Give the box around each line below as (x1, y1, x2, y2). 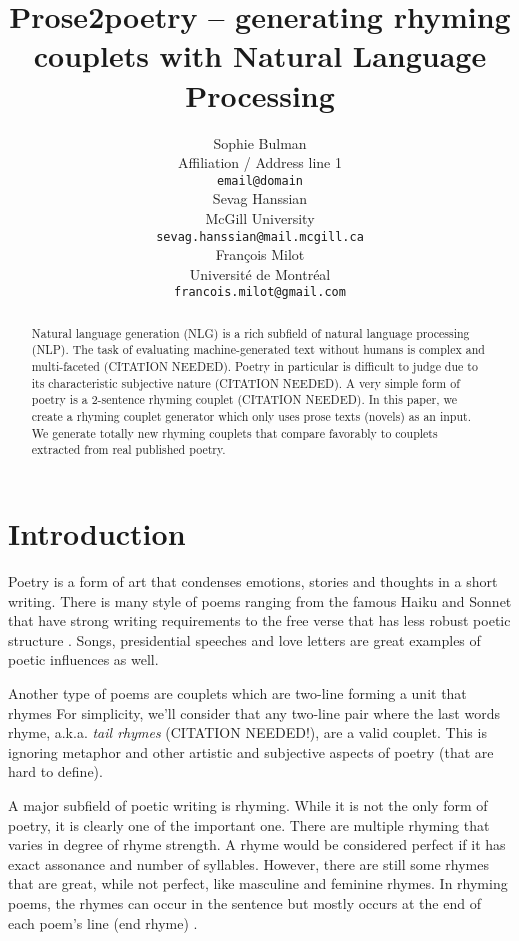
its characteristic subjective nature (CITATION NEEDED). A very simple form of (31, 374, 460, 391)
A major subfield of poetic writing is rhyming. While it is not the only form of (8, 794, 488, 815)
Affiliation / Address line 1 (178, 152, 342, 173)
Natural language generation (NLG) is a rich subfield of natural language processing (31, 324, 470, 341)
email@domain (217, 173, 303, 188)
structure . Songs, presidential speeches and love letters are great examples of (8, 629, 481, 650)
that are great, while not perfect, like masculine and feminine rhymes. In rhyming (8, 873, 508, 894)
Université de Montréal (189, 263, 331, 284)
